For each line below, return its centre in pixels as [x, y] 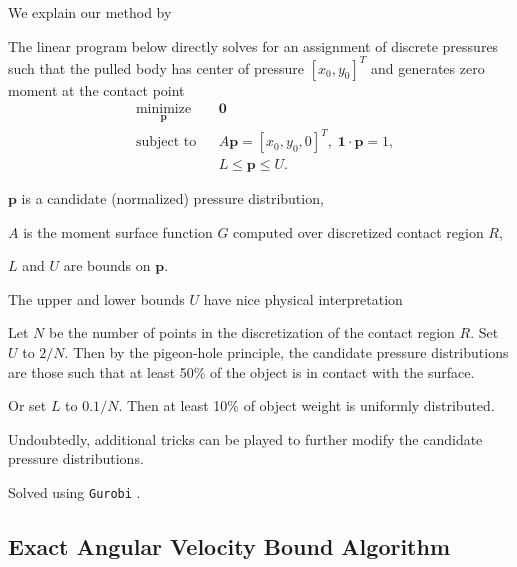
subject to [166, 142]
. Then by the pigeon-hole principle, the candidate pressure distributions [286, 352]
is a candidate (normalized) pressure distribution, [172, 198]
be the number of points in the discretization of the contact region [251, 332]
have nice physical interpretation [303, 298]
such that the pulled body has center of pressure [156, 67]
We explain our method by [90, 12]
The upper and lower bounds [96, 298]
